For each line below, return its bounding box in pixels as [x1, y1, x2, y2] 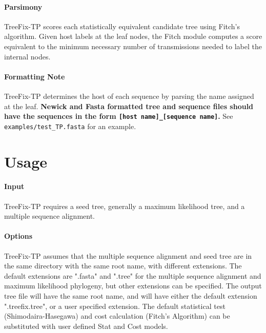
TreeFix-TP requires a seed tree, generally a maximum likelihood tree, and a [4, 200, 245, 211]
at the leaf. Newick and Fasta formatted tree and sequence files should [4, 100, 254, 111]
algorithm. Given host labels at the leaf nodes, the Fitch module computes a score [4, 31, 262, 41]
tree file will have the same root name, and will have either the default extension [4, 290, 257, 301]
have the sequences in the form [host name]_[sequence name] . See [4, 111, 233, 121]
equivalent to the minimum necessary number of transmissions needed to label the [4, 40, 262, 51]
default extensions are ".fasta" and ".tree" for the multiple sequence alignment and [4, 270, 261, 281]
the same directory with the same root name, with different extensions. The [4, 260, 242, 271]
